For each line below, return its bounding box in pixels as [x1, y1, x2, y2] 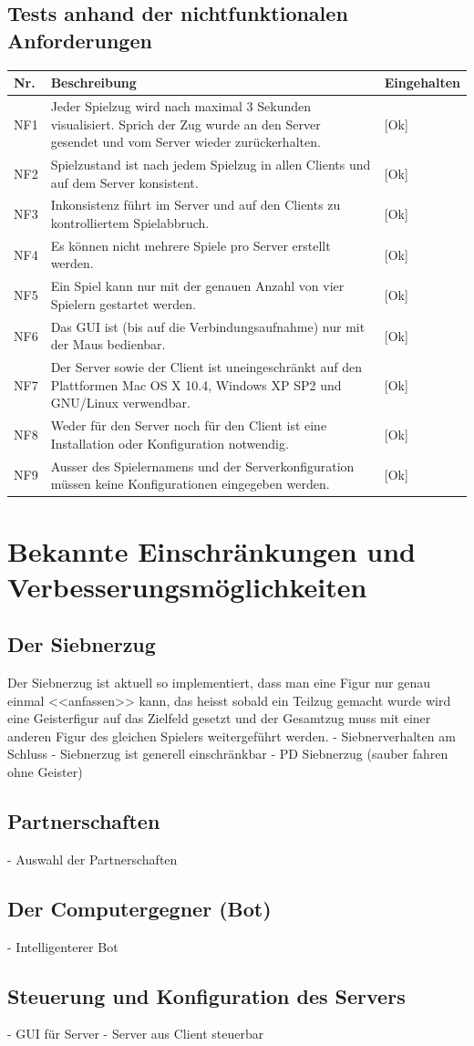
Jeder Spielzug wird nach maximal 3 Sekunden [50, 96, 312, 115]
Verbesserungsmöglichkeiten [7, 567, 367, 605]
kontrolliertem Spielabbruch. [50, 213, 210, 232]
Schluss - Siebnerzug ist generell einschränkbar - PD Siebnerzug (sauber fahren [7, 744, 448, 763]
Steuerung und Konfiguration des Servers [7, 981, 406, 1010]
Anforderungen [7, 26, 152, 54]
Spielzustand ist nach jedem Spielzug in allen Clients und [50, 154, 371, 173]
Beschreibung [50, 73, 137, 92]
